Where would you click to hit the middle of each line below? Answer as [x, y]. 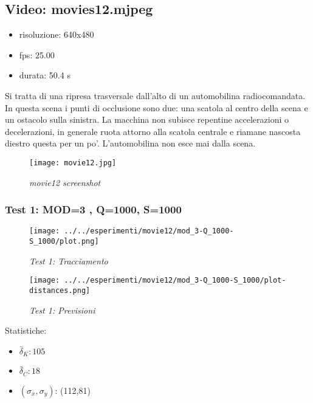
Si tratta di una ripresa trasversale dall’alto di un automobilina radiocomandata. [155, 95]
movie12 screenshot [65, 182]
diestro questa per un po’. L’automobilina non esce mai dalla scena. [130, 143]
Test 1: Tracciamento [69, 260]
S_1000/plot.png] [64, 242]
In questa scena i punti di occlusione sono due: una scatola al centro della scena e [156, 107]
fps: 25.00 [37, 54]
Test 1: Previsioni [62, 310]
